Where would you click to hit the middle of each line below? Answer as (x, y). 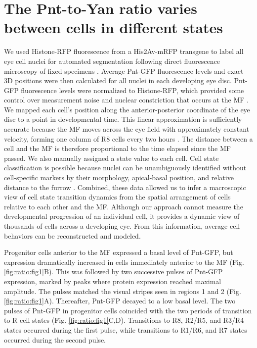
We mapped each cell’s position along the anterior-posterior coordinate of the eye (127, 109)
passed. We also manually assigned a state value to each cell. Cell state (111, 158)
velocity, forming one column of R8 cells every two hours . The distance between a (128, 138)
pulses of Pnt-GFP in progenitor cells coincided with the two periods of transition (128, 310)
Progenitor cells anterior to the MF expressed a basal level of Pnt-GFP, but (119, 252)
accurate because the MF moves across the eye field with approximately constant (127, 129)
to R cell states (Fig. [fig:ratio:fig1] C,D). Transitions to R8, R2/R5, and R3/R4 (124, 320)
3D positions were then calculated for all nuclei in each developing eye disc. (118, 80)
